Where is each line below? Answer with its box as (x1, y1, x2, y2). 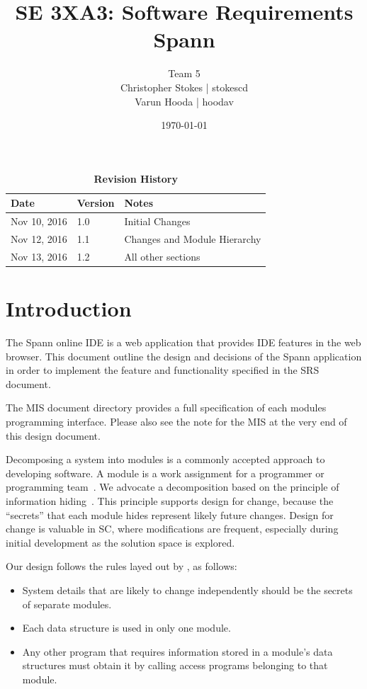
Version (77, 195, 115, 210)
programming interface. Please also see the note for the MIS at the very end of (6, 414, 347, 428)
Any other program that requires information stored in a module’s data (22, 644, 333, 659)
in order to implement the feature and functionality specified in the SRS (6, 363, 320, 377)
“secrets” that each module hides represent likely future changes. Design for (6, 507, 334, 522)
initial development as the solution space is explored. (6, 535, 235, 550)
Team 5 (168, 66, 201, 81)
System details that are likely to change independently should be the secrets (22, 582, 353, 597)
